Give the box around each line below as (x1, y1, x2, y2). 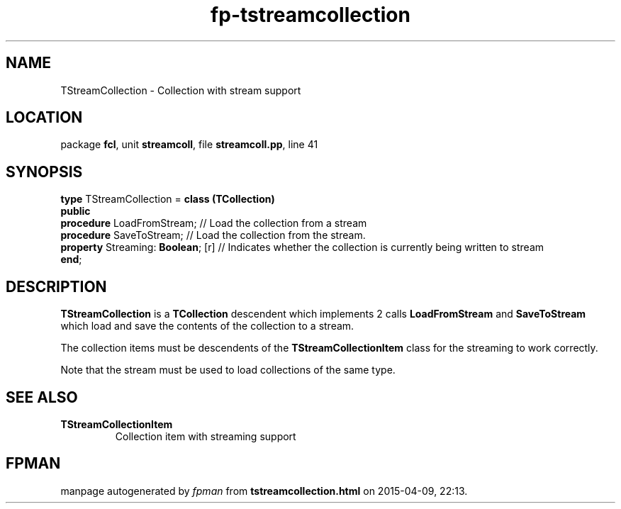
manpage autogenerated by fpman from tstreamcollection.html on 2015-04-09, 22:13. (60, 484, 468, 497)
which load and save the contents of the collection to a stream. (60, 320, 354, 332)
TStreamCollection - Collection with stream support (60, 84, 301, 96)
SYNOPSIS (6, 162, 83, 181)
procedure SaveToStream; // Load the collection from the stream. (60, 229, 366, 242)
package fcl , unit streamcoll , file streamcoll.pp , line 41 (60, 138, 318, 151)
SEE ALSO (6, 388, 78, 406)
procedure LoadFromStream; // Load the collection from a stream (60, 217, 367, 230)
